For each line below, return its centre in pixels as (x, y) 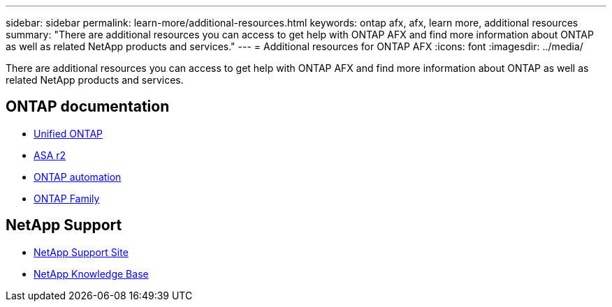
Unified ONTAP (68, 133)
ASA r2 (50, 155)
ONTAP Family (67, 198)
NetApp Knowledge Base (91, 274)
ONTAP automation (78, 177)
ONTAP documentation (88, 107)
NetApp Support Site (81, 252)
